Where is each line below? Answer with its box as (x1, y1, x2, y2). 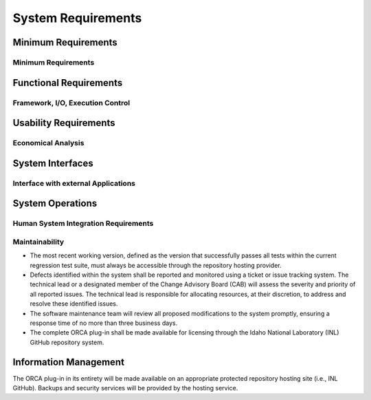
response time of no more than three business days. (30, 319, 178, 327)
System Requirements (12, 10, 142, 25)
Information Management (12, 356, 125, 368)
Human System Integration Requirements (12, 219, 154, 229)
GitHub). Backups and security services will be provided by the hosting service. (12, 384, 238, 392)
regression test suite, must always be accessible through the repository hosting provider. (30, 261, 282, 269)
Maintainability (12, 237, 65, 246)
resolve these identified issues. (30, 299, 118, 308)
